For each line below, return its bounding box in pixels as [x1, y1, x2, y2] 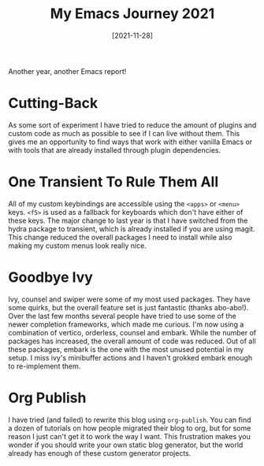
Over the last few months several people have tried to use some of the [8, 311, 236, 320]
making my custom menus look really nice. [8, 241, 147, 250]
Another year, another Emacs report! [8, 66, 127, 76]
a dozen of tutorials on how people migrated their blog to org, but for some [8, 423, 251, 433]
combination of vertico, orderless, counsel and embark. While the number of [8, 327, 257, 337]
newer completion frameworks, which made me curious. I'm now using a [8, 320, 244, 329]
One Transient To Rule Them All [8, 173, 219, 191]
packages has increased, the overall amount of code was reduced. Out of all [8, 336, 256, 346]
